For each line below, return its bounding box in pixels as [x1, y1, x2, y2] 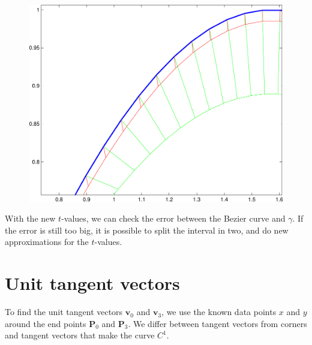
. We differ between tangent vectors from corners [128, 317, 307, 329]
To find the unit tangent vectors [5, 305, 123, 318]
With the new [5, 212, 56, 225]
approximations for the [5, 235, 89, 248]
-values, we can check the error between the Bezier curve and [61, 212, 286, 225]
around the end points [5, 317, 86, 329]
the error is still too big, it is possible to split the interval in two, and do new [5, 223, 289, 236]
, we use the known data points [161, 305, 277, 318]
